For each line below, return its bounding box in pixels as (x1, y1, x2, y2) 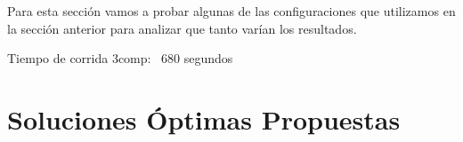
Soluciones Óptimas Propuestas (7, 100, 401, 137)
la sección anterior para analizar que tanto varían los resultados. (7, 19, 357, 37)
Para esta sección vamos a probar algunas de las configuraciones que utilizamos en (7, 2, 456, 20)
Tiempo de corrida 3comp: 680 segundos (7, 49, 233, 67)
